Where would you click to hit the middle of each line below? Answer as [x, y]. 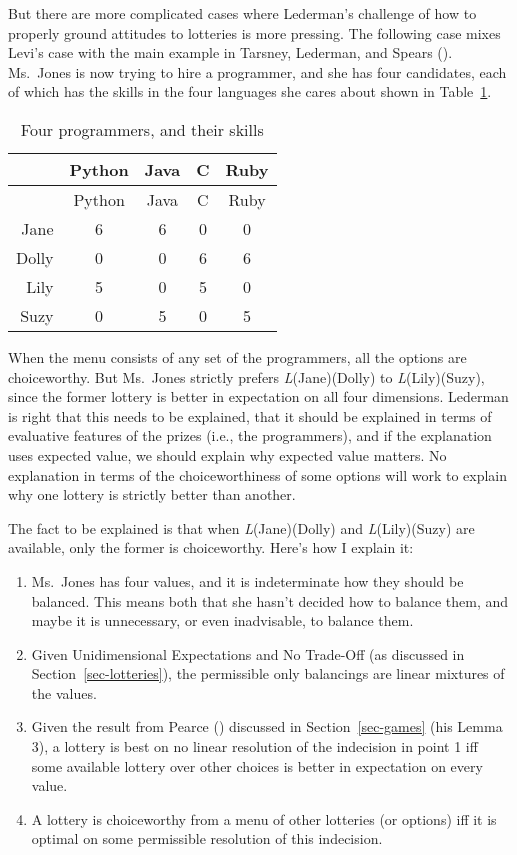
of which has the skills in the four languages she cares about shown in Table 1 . [250, 91]
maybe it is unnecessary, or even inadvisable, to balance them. [222, 620]
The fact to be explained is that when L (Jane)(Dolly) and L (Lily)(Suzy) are [241, 527]
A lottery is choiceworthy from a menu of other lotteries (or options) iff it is [264, 818]
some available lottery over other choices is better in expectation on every [257, 765]
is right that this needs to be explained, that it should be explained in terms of [250, 415]
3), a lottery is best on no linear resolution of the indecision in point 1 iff [254, 746]
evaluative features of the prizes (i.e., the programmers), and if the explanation [250, 435]
